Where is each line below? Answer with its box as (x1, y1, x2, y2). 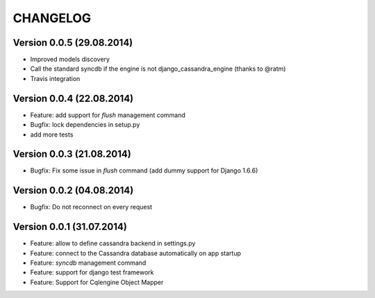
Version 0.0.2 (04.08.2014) (12, 184, 134, 197)
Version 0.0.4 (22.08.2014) (12, 92, 134, 104)
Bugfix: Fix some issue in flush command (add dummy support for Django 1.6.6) (30, 166, 258, 175)
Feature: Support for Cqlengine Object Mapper (30, 278, 164, 286)
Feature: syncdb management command (30, 258, 147, 267)
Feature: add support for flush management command (30, 111, 185, 119)
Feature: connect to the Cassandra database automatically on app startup (30, 249, 241, 257)
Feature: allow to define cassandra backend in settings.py (30, 239, 196, 247)
